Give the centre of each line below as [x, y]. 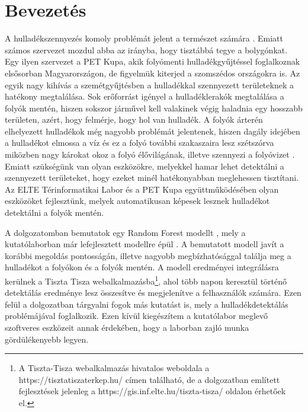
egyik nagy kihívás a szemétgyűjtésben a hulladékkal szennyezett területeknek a [149, 84]
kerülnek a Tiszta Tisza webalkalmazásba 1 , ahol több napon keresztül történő [146, 280]
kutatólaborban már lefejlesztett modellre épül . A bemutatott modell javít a [145, 244]
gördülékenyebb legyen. [47, 339]
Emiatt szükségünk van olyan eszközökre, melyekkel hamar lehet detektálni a [145, 166]
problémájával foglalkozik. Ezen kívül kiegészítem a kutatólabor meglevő [137, 316]
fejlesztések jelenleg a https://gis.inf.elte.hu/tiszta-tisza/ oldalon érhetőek [152, 391]
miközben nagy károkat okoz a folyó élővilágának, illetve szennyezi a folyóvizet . [150, 154]
